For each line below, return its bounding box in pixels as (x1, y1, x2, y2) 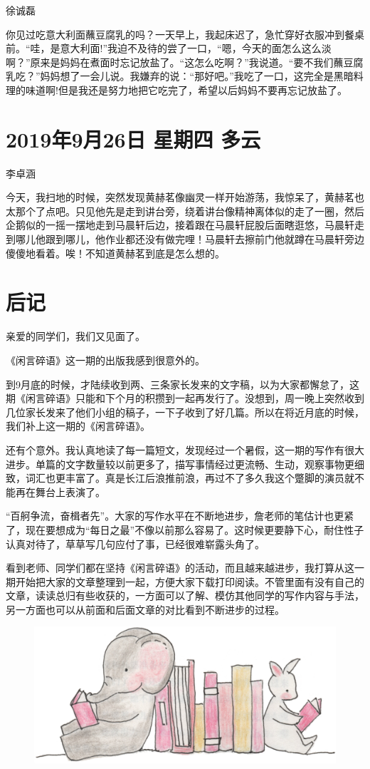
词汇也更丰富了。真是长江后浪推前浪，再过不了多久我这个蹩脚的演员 (25, 470, 344, 485)
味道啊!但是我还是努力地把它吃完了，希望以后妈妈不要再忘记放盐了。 (25, 82, 347, 97)
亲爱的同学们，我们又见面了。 (6, 329, 145, 344)
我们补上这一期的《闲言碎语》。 (6, 418, 150, 433)
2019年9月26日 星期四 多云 (6, 124, 261, 153)
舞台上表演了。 (35, 484, 105, 499)
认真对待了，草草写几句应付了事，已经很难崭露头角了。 (6, 536, 265, 551)
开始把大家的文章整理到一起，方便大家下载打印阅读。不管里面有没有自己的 (15, 574, 364, 589)
